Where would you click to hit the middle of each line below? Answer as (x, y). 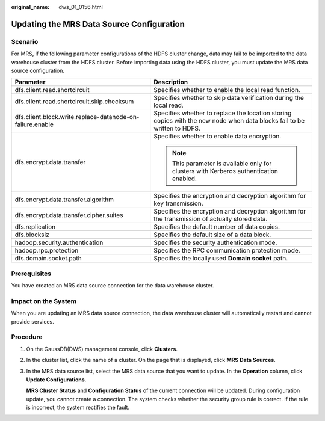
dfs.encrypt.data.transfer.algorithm (64, 200)
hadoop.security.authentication (59, 242)
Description (171, 82)
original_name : (30, 7)
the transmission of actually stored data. (211, 219)
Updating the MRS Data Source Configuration (98, 24)
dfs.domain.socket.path (48, 259)
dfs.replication (35, 227)
